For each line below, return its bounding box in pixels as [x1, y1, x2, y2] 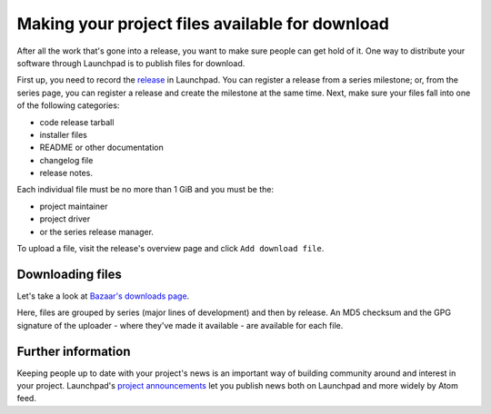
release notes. [39, 168, 93, 179]
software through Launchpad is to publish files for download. [16, 57, 245, 68]
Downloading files [16, 266, 123, 281]
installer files [39, 129, 88, 140]
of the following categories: [16, 100, 120, 111]
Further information [16, 343, 131, 359]
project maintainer [39, 201, 108, 212]
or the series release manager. [39, 226, 155, 237]
